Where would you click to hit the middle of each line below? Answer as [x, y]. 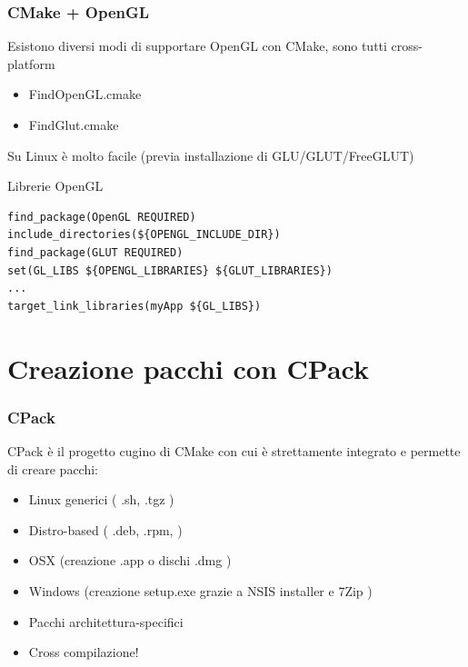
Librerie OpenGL [55, 186]
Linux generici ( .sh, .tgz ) [101, 499]
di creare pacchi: [53, 468]
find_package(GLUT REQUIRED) [95, 252]
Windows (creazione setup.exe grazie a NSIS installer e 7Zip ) [200, 590]
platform [31, 63]
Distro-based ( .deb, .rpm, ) [105, 529]
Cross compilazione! [84, 652]
